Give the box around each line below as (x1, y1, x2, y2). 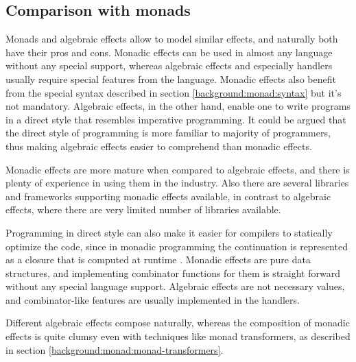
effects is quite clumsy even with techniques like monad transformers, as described (5, 329, 351, 343)
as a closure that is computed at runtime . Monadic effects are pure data (5, 252, 311, 267)
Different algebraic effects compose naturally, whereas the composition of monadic (5, 315, 350, 330)
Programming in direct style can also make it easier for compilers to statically (5, 225, 333, 239)
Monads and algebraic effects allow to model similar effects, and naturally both (5, 32, 338, 46)
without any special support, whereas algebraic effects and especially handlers (5, 58, 333, 73)
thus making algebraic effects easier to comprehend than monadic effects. (5, 138, 312, 153)
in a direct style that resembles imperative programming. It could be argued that (5, 112, 346, 126)
